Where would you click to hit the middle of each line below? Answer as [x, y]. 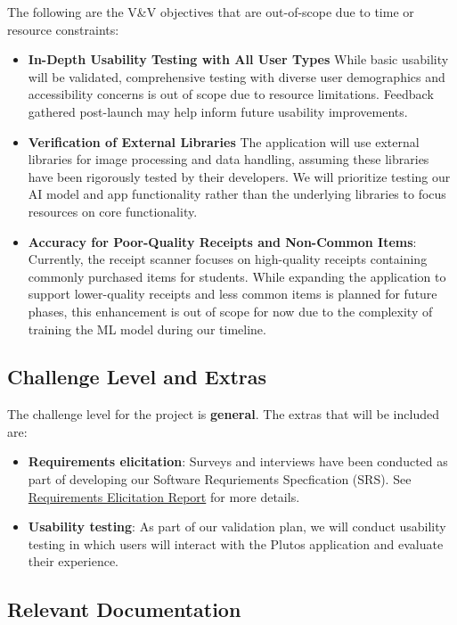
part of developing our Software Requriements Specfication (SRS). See [220, 479]
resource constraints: [63, 29]
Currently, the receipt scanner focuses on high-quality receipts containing [228, 259]
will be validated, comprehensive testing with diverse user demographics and [237, 76]
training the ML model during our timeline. [147, 329]
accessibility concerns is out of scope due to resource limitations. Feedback [231, 94]
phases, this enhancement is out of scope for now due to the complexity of [230, 311]
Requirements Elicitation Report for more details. [164, 496]
